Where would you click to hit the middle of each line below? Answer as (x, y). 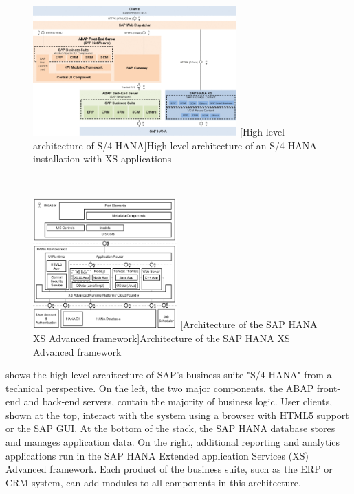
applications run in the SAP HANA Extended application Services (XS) (157, 455)
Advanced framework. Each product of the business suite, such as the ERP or (169, 469)
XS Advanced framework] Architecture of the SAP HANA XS (162, 337)
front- (329, 388)
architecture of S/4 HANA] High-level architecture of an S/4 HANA (175, 145)
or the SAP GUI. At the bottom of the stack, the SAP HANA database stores (170, 428)
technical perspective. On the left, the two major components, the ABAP (160, 388)
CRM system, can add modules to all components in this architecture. (153, 482)
